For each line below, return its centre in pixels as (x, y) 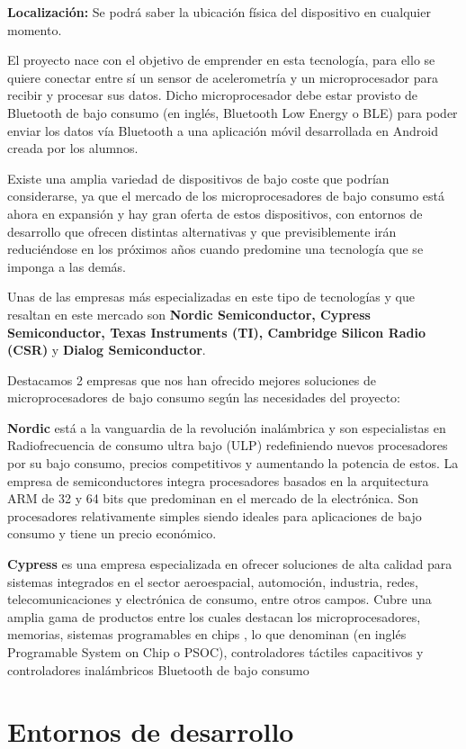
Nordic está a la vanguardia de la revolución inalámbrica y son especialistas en (227, 427)
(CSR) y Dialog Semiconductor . (107, 350)
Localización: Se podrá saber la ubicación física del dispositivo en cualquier (219, 12)
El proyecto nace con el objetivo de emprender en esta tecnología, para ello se (221, 60)
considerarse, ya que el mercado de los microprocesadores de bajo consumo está (226, 196)
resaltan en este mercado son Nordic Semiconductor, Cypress (189, 314)
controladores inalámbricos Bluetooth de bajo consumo (158, 669)
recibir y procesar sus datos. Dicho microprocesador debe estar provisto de (213, 95)
